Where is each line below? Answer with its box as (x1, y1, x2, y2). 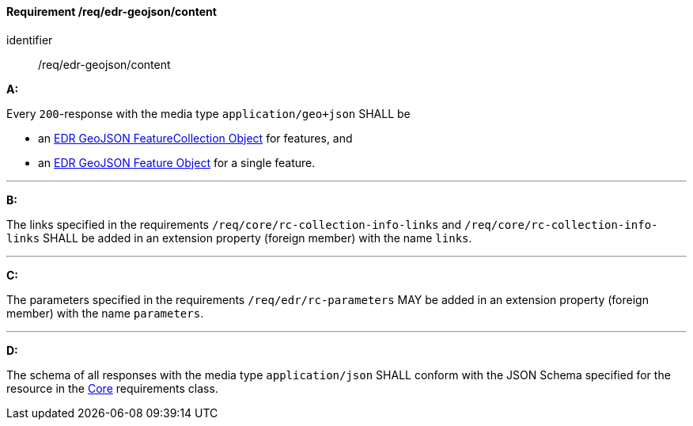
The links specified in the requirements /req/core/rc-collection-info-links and (6, 217, 462, 231)
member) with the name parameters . (6, 306, 204, 320)
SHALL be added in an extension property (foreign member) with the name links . (43, 230, 472, 245)
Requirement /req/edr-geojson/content (6, 5, 217, 18)
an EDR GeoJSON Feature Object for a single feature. (38, 155, 316, 169)
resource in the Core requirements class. (6, 381, 218, 395)
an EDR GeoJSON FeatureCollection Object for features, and (38, 131, 353, 145)
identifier (6, 32, 53, 47)
